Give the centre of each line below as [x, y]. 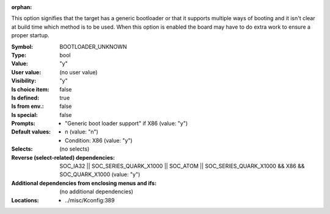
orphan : [22, 7]
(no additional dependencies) [97, 191]
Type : [19, 55]
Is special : [24, 115]
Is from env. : [28, 106]
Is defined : [25, 98]
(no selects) [75, 149]
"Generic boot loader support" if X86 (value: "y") [127, 123]
